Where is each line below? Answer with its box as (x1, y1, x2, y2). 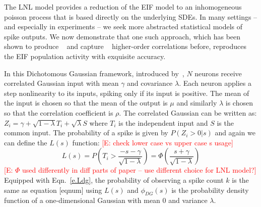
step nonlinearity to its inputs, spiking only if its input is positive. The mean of (4, 87, 249, 98)
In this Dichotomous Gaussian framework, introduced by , (4, 68, 184, 78)
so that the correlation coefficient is (4, 107, 113, 118)
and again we (215, 127, 255, 138)
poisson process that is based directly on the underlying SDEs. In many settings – (4, 11, 257, 22)
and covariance (127, 78, 173, 88)
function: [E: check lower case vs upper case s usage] (72, 137, 233, 147)
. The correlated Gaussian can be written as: (119, 107, 257, 118)
